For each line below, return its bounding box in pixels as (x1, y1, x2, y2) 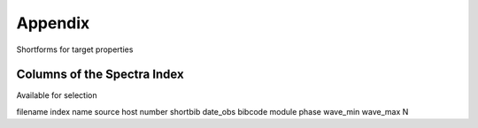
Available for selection (16, 90, 97, 101)
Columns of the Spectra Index (16, 67, 185, 82)
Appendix (16, 13, 90, 33)
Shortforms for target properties (16, 44, 134, 55)
